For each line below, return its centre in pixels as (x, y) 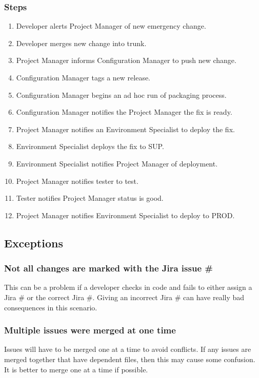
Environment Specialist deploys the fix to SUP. (90, 146)
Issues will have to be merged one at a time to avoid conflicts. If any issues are (128, 349)
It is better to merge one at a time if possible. (76, 369)
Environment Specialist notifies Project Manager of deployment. (117, 163)
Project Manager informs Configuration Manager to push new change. (126, 60)
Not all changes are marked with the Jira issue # (108, 268)
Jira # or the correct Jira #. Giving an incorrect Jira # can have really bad (124, 297)
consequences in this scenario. (51, 307)
